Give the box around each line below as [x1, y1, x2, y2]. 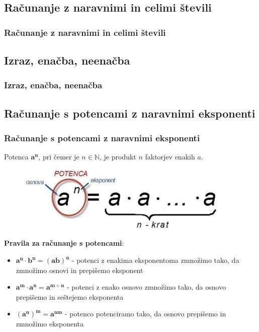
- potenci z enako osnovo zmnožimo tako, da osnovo [66, 282, 226, 292]
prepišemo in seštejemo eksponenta [16, 291, 124, 302]
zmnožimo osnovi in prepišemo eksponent [16, 264, 143, 275]
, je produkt [99, 151, 136, 162]
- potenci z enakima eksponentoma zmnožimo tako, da [71, 255, 239, 265]
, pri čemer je [38, 151, 79, 162]
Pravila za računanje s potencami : [4, 238, 124, 248]
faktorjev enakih [145, 151, 195, 162]
